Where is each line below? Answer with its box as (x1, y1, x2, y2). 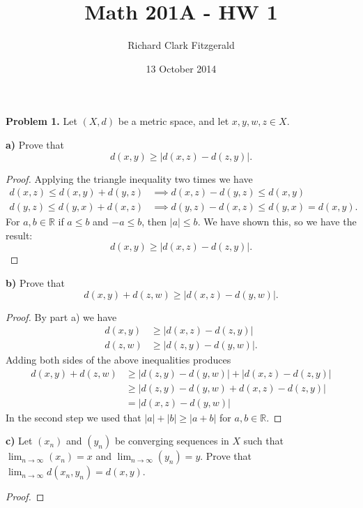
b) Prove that (6, 275, 65, 290)
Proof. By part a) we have (6, 309, 117, 324)
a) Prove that (6, 137, 64, 151)
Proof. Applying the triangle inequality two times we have (6, 171, 253, 186)
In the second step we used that (6, 410, 141, 424)
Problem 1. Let (6, 114, 77, 128)
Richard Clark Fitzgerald (128, 38, 235, 52)
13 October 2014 (146, 61, 217, 75)
